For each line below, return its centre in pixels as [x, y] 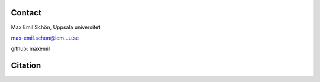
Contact [26, 13]
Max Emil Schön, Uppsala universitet [56, 27]
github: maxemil [31, 49]
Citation [26, 66]
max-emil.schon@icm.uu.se [45, 38]
